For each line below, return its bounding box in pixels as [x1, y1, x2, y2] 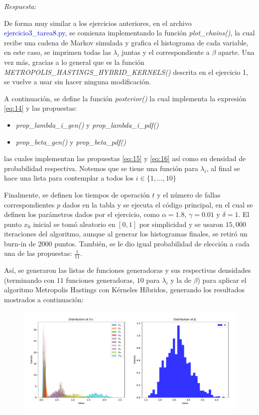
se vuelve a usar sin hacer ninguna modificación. [4, 76, 151, 87]
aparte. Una [218, 47, 255, 57]
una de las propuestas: [4, 248, 72, 258]
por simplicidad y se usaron [139, 218, 223, 229]
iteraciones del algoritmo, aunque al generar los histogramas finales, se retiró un [4, 228, 248, 239]
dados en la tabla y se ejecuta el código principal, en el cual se [62, 199, 253, 209]
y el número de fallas [157, 189, 221, 200]
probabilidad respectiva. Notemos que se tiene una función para [4, 163, 198, 173]
